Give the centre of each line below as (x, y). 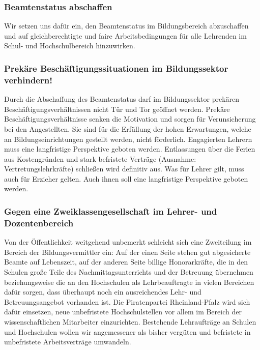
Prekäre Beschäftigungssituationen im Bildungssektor (116, 68)
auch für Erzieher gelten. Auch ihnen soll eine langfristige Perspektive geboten (126, 178)
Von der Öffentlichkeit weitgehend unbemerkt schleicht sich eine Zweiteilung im (128, 242)
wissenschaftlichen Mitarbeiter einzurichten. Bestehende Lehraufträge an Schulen (130, 321)
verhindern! (28, 80)
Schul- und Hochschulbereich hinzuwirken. (70, 46)
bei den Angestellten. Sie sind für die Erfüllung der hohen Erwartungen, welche (128, 128)
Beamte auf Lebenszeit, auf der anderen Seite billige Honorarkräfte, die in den (126, 262)
